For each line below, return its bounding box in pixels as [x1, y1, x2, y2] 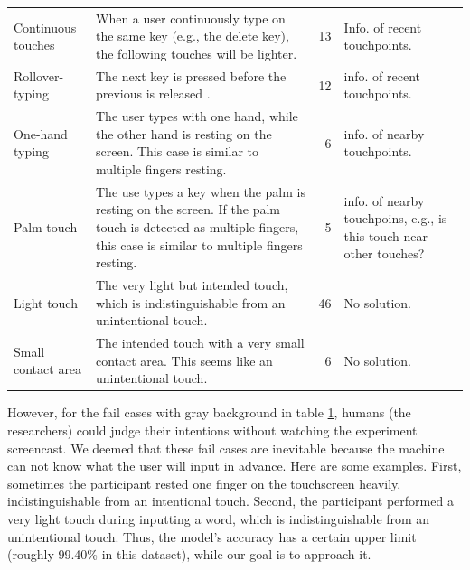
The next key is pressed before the [95, 66, 287, 85]
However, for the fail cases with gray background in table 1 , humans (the [7, 403, 411, 422]
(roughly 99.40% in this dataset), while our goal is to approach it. [7, 545, 371, 564]
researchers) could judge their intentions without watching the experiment [7, 420, 418, 439]
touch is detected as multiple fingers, [95, 218, 299, 237]
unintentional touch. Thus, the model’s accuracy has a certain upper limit [7, 527, 417, 546]
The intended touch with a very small [95, 333, 305, 352]
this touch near [343, 226, 428, 245]
